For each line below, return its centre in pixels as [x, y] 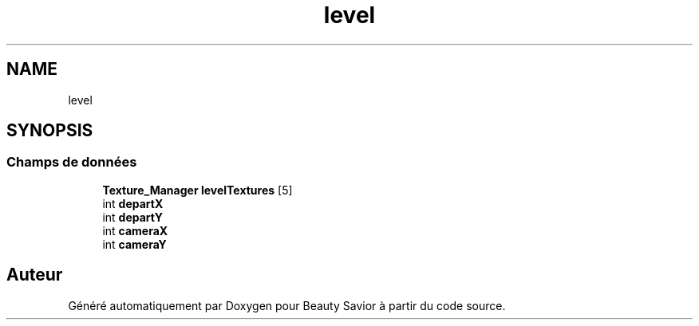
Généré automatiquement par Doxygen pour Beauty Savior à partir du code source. [287, 305]
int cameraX [135, 230]
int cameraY [134, 244]
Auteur [35, 275]
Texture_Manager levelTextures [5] [197, 190]
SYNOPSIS [50, 131]
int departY [133, 217]
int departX [133, 203]
